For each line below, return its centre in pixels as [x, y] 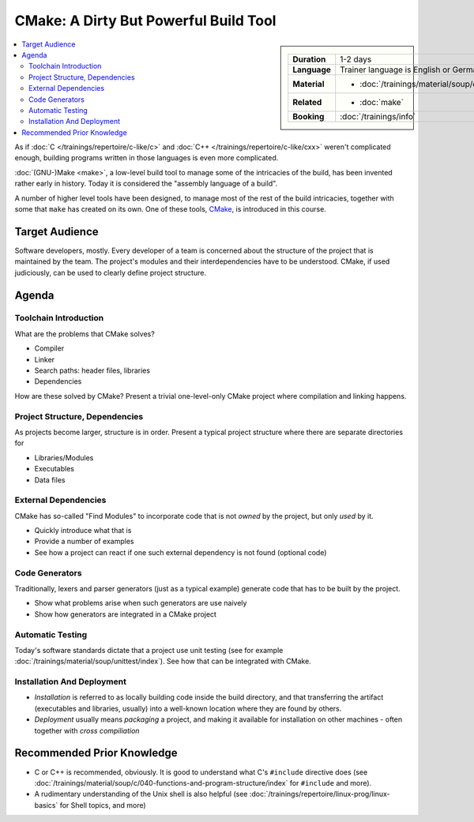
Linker [45, 359]
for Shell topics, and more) [103, 805]
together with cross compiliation [87, 730]
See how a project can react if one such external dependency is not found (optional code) [181, 552]
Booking [308, 116]
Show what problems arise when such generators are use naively [141, 603]
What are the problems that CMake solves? [85, 334]
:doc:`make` [382, 102]
